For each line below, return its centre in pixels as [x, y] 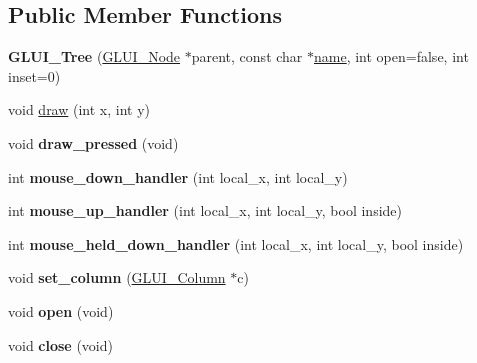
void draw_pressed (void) [93, 142]
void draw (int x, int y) [79, 109]
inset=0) [34, 75]
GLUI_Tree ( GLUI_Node [94, 56]
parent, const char [247, 56]
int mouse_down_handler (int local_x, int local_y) [178, 176]
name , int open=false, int [391, 56]
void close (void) [60, 344]
